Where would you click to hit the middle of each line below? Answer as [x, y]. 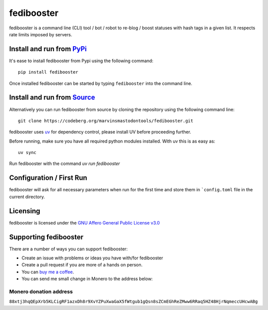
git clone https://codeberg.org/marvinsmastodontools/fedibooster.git [106, 121]
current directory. [27, 197]
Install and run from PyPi [48, 49]
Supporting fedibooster [46, 237]
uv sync [27, 153]
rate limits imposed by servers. [41, 34]
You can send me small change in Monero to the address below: [87, 279]
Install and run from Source [52, 98]
